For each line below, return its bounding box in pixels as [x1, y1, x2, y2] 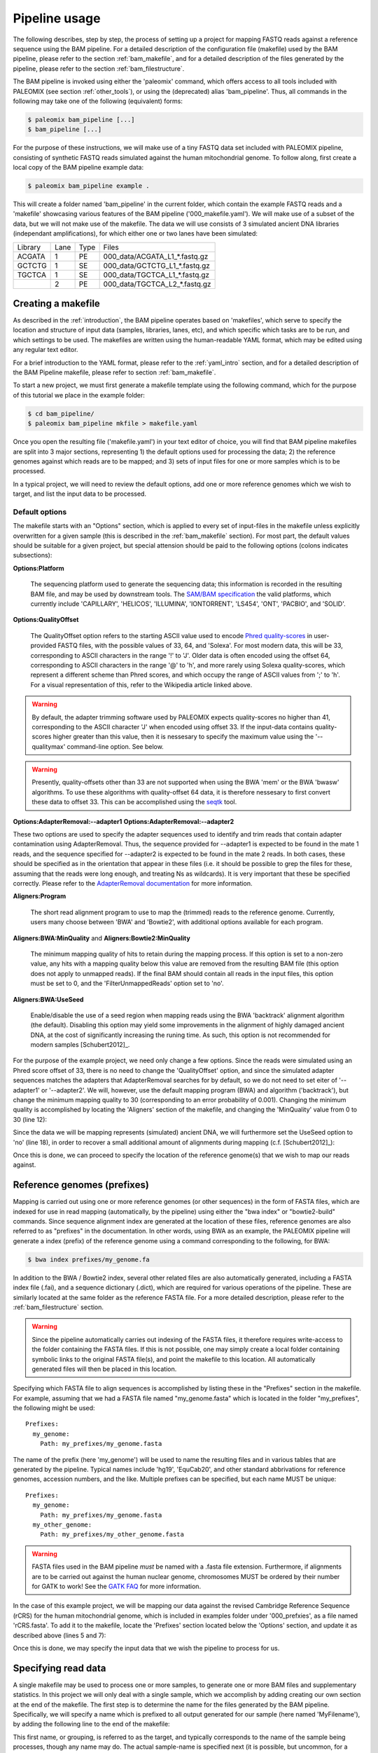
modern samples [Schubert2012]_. [30, 1041, 130, 1049]
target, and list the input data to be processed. [13, 489, 147, 498]
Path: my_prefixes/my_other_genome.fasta [39, 1531, 185, 1538]
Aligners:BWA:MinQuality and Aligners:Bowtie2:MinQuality [13, 933, 190, 942]
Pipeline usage [13, 11, 101, 26]
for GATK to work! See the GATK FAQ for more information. [31, 1582, 202, 1590]
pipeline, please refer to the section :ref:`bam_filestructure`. [13, 64, 185, 73]
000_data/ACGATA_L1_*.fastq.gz [103, 251, 209, 261]
